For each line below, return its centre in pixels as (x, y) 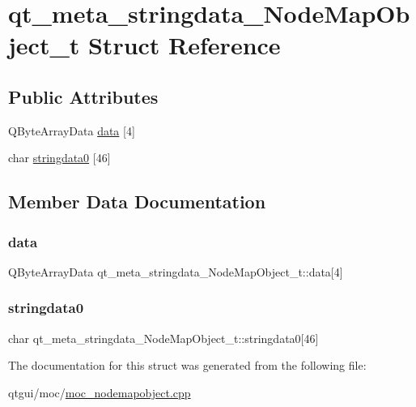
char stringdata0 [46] (59, 158)
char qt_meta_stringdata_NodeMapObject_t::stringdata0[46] (163, 338)
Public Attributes (83, 96)
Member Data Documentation (137, 201)
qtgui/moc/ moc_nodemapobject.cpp (100, 392)
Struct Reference (184, 45)
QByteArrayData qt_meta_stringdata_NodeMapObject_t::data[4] (176, 271)
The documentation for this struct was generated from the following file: (187, 365)
